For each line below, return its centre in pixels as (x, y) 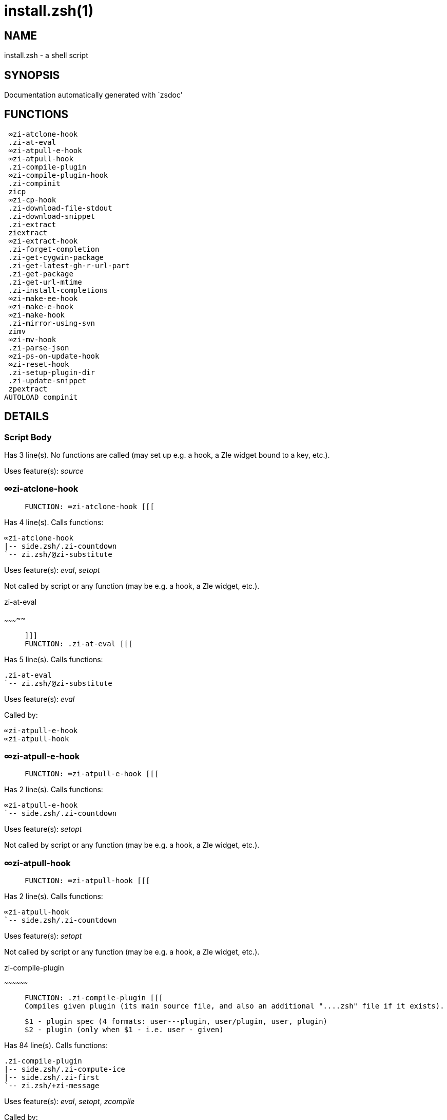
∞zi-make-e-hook (41, 306)
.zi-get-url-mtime (45, 282)
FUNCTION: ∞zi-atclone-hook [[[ (90, 506)
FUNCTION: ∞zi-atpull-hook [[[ (88, 881)
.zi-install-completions (58, 290)
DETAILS (27, 417)
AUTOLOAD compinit (41, 397)
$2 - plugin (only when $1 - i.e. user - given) (124, 1030)
